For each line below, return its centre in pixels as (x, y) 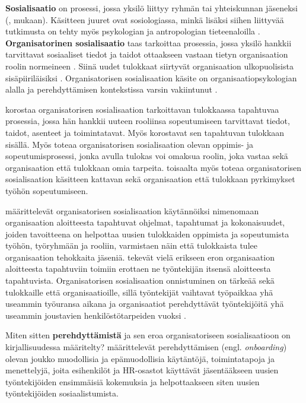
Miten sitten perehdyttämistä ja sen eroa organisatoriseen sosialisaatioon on (148, 335)
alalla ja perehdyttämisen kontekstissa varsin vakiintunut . (111, 89)
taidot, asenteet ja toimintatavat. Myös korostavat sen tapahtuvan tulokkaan (145, 132)
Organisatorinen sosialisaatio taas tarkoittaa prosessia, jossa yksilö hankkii (149, 42)
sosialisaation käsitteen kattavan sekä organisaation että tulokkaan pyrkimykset (150, 179)
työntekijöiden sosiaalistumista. (62, 393)
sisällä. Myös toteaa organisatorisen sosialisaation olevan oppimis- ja (130, 144)
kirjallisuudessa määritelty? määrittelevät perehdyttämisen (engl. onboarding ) (146, 347)
